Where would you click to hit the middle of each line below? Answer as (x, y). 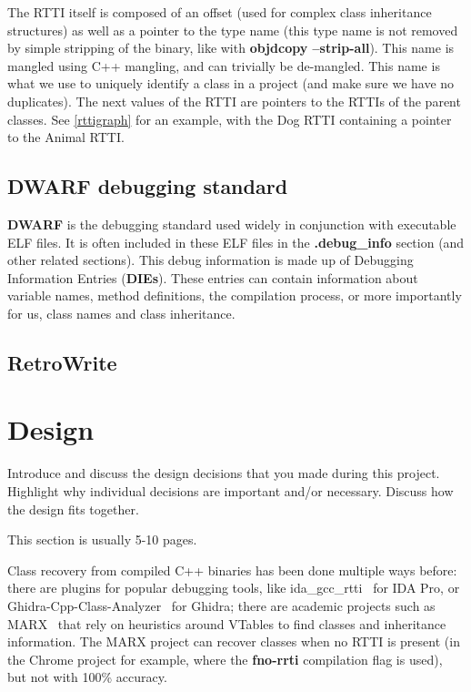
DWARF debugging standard (148, 186)
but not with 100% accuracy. (87, 677)
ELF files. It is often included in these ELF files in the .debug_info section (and (236, 242)
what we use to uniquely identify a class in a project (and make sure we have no (231, 83)
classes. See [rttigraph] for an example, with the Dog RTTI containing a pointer (230, 119)
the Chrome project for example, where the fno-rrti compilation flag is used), (225, 659)
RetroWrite (62, 362)
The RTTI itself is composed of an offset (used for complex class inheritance (220, 12)
